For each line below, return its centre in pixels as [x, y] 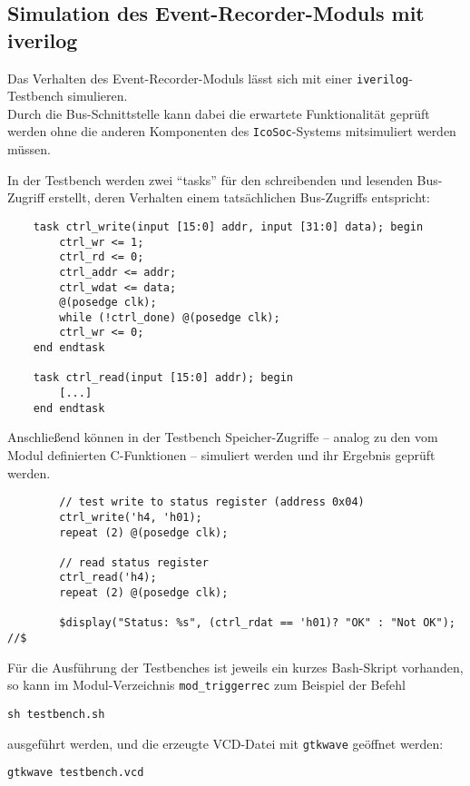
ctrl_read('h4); [108, 578]
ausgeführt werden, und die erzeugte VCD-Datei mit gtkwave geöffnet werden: [225, 743]
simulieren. [98, 96]
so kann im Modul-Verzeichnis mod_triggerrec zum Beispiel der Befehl [206, 685]
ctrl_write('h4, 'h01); [131, 517]
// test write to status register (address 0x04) [212, 502]
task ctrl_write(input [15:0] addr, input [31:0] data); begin [228, 226]
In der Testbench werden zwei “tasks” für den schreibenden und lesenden [210, 179]
